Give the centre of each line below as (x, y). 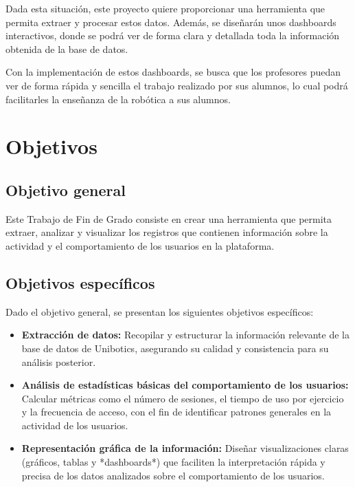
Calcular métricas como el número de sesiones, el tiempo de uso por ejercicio (183, 398)
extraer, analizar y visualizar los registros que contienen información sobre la (167, 232)
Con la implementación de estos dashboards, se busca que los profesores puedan (173, 72)
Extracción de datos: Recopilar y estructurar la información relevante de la (185, 335)
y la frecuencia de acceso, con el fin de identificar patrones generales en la (176, 412)
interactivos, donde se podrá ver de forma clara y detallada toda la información (173, 35)
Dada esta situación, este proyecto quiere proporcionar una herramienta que (165, 8)
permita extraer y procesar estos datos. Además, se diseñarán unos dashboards (171, 22)
